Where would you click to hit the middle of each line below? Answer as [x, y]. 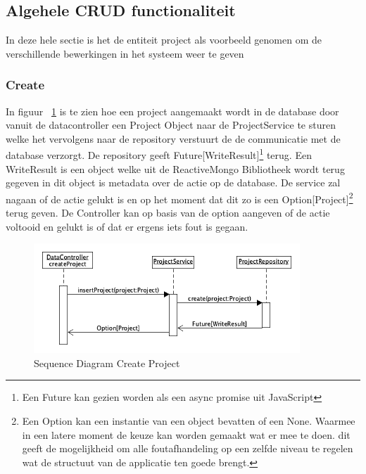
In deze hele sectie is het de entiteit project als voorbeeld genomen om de [164, 40]
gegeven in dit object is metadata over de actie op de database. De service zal [173, 182]
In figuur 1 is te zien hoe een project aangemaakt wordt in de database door [172, 111]
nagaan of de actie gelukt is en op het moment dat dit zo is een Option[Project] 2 [179, 198]
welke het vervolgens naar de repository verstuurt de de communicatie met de [173, 138]
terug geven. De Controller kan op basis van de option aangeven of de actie [168, 213]
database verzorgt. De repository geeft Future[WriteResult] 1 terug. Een [159, 154]
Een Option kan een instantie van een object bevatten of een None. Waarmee [189, 421]
